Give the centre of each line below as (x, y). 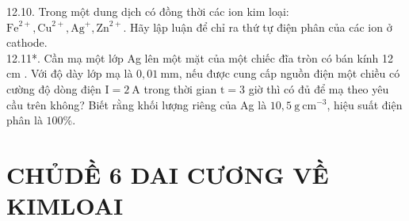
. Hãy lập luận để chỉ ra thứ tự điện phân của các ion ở (258, 27)
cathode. (27, 42)
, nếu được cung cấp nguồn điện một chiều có (289, 73)
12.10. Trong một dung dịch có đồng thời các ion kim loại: (148, 11)
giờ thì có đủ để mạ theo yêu (319, 88)
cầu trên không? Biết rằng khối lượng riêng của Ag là (137, 104)
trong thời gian (180, 88)
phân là (25, 120)
